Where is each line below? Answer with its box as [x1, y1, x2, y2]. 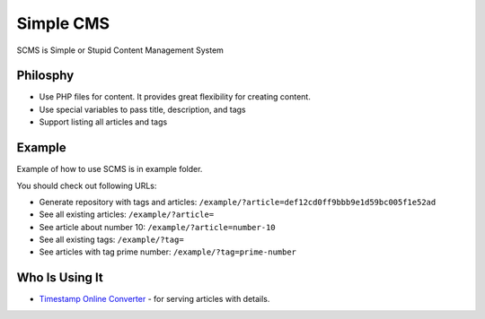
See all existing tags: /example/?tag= [39, 234, 184, 246]
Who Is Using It [16, 270, 103, 286]
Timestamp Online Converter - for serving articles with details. [39, 294, 270, 305]
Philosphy [16, 68, 75, 83]
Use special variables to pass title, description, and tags [39, 104, 246, 115]
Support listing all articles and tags [39, 116, 168, 127]
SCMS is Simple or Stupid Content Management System [16, 45, 225, 56]
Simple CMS [16, 13, 110, 33]
